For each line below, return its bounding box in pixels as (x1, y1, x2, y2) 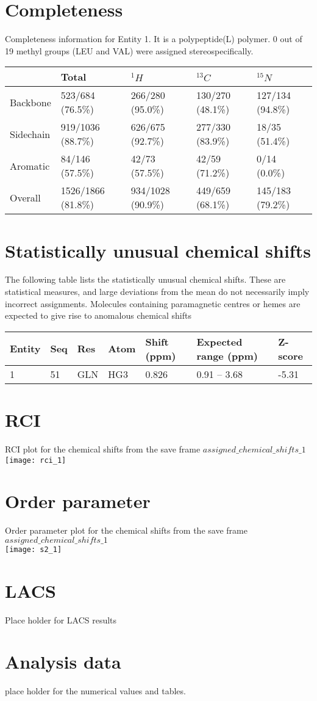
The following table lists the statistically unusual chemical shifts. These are (5, 273, 286, 286)
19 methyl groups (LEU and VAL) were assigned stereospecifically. (5, 44, 254, 57)
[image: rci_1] (5, 456, 66, 465)
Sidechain (10, 126, 51, 141)
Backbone (10, 95, 51, 109)
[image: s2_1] (5, 545, 62, 554)
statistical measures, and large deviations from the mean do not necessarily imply (5, 285, 310, 298)
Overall (10, 190, 41, 205)
